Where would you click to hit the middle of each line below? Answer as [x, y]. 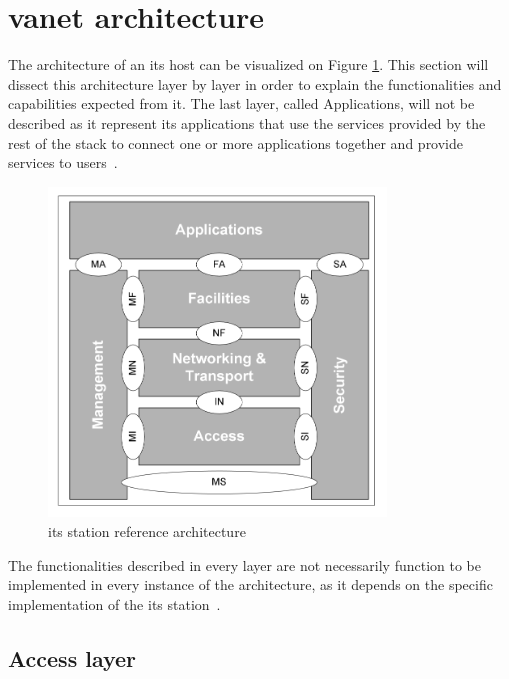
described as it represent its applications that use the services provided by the [247, 122]
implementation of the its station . [114, 603]
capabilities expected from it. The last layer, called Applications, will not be [241, 103]
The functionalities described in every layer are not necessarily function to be [245, 564]
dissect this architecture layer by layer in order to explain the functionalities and [255, 83]
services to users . [63, 162]
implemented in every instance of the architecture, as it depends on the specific [250, 584]
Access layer [72, 657]
